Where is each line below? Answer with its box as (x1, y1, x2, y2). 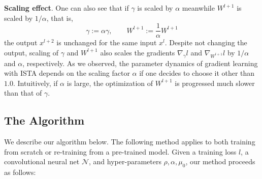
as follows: (4, 167, 36, 177)
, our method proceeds (185, 156, 255, 167)
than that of (4, 87, 42, 98)
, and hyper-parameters (89, 156, 161, 167)
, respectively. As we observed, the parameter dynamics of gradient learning (22, 57, 258, 68)
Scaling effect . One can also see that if (4, 3, 129, 13)
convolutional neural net (4, 156, 80, 167)
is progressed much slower (175, 77, 255, 88)
